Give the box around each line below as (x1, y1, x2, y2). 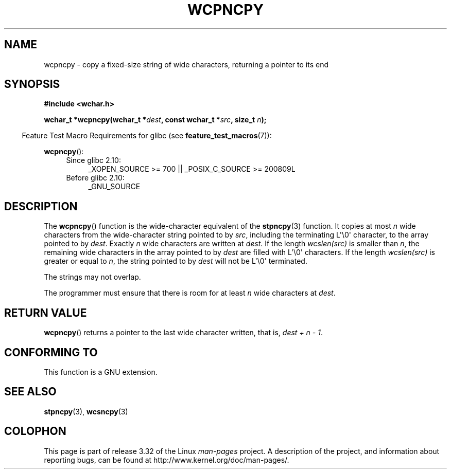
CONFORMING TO (4, 345, 98, 359)
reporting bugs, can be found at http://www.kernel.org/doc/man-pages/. (44, 455, 289, 464)
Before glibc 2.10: (66, 173, 125, 183)
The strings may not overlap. (44, 272, 141, 282)
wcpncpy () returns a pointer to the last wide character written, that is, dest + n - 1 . (44, 328, 323, 337)
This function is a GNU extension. (44, 367, 158, 376)
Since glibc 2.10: (66, 156, 121, 165)
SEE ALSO (4, 385, 57, 398)
